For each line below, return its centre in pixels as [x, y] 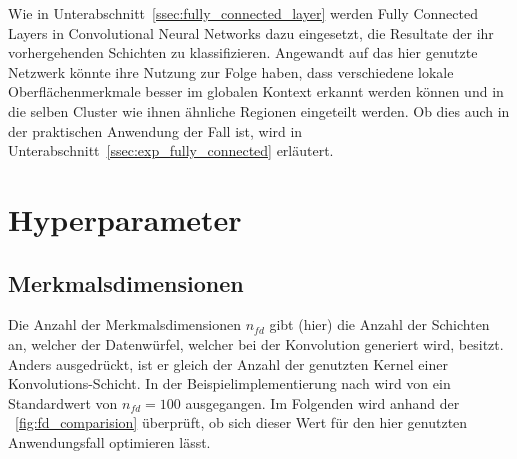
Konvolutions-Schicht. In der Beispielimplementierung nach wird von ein [229, 383]
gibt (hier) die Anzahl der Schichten [379, 324]
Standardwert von [63, 402]
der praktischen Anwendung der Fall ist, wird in [155, 130]
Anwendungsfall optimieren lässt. [109, 441]
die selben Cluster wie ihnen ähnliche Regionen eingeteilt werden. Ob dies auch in [259, 110]
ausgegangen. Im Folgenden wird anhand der [322, 402]
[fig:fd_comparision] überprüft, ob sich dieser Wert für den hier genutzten [241, 422]
